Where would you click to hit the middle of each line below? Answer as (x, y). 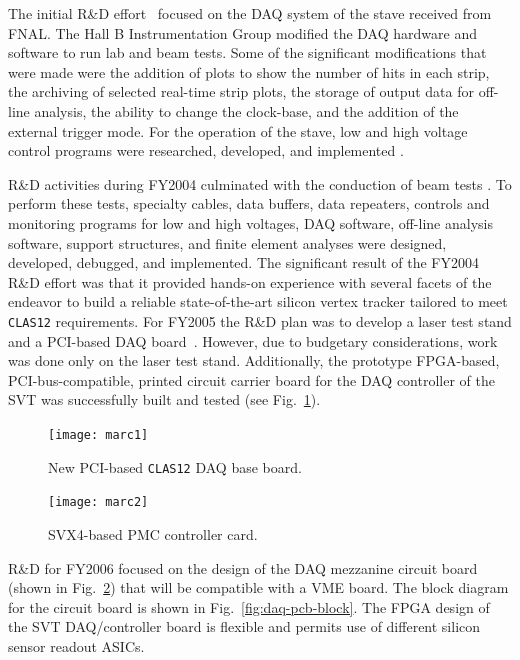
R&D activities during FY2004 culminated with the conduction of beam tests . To (260, 183)
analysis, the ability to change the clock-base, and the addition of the (246, 110)
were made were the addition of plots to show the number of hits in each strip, (249, 71)
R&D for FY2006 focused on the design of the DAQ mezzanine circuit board (243, 567)
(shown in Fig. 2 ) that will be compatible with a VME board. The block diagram (258, 587)
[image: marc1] (98, 434)
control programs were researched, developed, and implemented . (206, 150)
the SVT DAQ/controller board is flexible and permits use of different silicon (244, 626)
